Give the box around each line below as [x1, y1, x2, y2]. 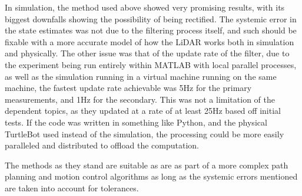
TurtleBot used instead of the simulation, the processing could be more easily [5, 127, 284, 140]
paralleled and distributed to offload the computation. [5, 139, 199, 151]
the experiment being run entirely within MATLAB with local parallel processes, [5, 58, 297, 70]
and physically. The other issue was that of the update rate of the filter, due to [5, 47, 290, 59]
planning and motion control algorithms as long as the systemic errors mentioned [5, 170, 298, 183]
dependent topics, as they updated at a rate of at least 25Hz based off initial [5, 104, 281, 117]
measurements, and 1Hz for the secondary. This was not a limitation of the [5, 93, 275, 105]
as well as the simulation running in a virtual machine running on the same [5, 70, 277, 82]
